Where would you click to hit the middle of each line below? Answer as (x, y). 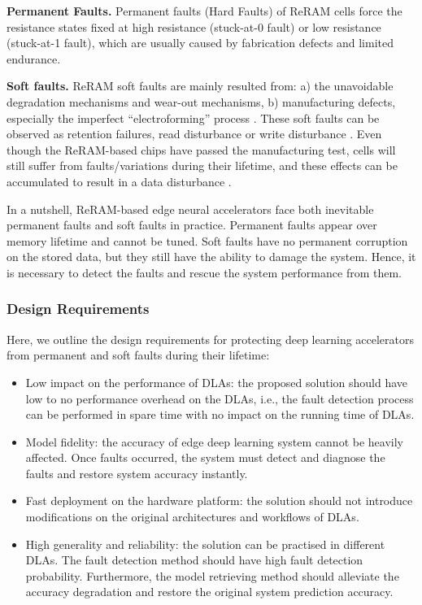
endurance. (34, 58)
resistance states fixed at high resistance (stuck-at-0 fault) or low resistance (194, 26)
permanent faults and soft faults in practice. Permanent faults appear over (192, 225)
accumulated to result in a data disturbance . (119, 181)
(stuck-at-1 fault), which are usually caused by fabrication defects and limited (200, 43)
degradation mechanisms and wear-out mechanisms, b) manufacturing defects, (201, 101)
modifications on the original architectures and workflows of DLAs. (192, 517)
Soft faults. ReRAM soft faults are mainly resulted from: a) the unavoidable (200, 86)
